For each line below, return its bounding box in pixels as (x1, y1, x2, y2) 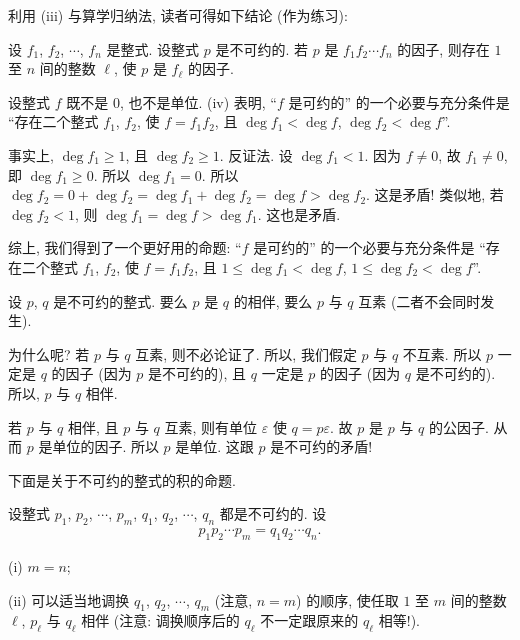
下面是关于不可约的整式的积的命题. (8, 469, 236, 490)
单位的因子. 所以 (52, 436, 159, 457)
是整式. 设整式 (106, 38, 200, 59)
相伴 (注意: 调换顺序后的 (81, 610, 240, 631)
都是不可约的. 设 (219, 503, 327, 524)
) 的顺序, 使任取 (296, 589, 399, 610)
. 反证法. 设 (219, 144, 293, 165)
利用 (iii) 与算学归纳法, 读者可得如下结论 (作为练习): (8, 5, 348, 25)
